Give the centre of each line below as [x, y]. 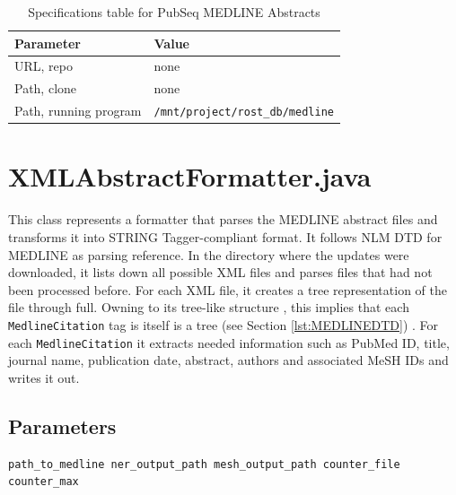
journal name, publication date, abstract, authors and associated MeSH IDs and [228, 360]
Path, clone [46, 88]
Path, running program [78, 111]
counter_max [44, 482]
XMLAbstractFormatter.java [190, 176]
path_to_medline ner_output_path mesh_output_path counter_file [204, 464]
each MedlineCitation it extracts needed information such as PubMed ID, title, [229, 342]
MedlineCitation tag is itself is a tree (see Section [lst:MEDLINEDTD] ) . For [224, 324]
